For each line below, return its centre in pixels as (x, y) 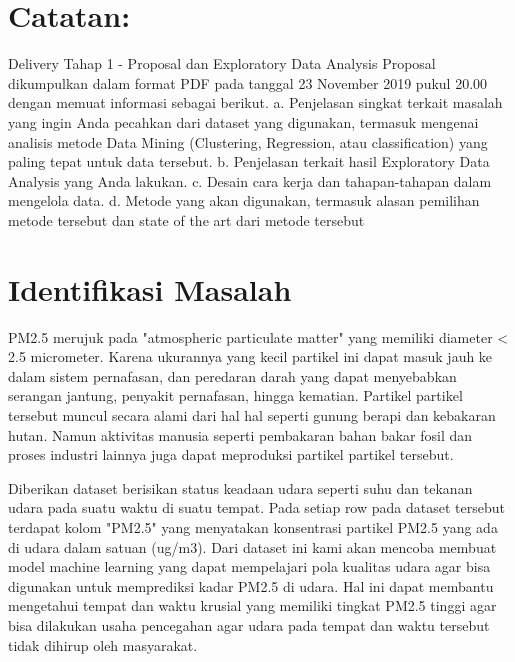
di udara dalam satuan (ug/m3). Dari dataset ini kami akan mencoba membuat (252, 546)
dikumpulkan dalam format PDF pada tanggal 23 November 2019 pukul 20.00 (248, 82)
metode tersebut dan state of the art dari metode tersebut (186, 219)
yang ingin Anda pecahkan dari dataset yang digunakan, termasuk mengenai (243, 121)
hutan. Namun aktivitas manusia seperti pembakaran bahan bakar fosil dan (240, 434)
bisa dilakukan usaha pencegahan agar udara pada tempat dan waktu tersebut (249, 624)
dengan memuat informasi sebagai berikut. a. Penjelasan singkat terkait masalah (255, 102)
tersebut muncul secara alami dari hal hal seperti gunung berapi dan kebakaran (252, 414)
